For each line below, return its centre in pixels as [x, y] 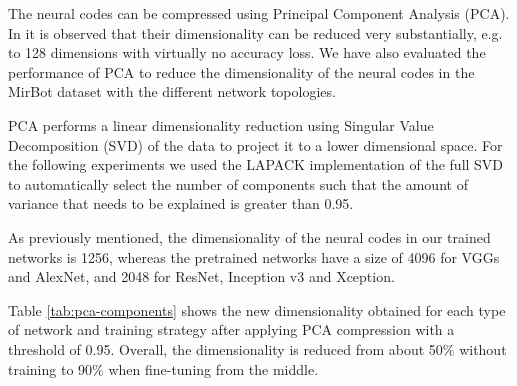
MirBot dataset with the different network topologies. [172, 91]
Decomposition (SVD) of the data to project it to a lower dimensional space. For [255, 144]
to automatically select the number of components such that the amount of [238, 183]
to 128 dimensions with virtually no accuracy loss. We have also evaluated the [247, 52]
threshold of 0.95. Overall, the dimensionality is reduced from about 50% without [257, 348]
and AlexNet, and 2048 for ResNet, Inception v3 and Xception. [201, 276]
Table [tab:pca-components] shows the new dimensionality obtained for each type [257, 309]
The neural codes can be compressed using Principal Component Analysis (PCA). [259, 13]
